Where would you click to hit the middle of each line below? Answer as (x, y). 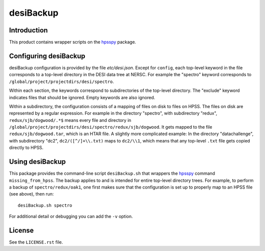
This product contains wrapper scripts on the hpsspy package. (73, 42)
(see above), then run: (31, 194)
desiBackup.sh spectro (45, 205)
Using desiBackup (38, 162)
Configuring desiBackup (47, 56)
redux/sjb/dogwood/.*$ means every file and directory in (70, 120)
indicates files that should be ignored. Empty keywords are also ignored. (82, 97)
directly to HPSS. (26, 148)
